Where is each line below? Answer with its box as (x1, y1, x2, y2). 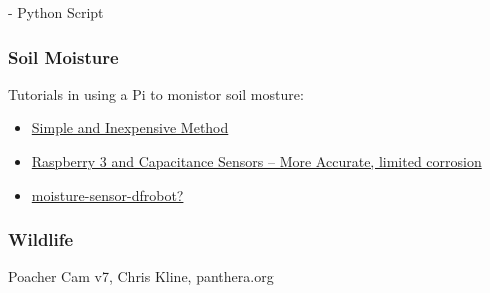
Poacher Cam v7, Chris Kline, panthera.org (8, 266, 274, 287)
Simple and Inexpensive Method (31, 117, 229, 138)
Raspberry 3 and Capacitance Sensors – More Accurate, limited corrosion (31, 151, 482, 171)
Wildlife (8, 227, 74, 252)
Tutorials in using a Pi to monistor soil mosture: (8, 83, 304, 104)
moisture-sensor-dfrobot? (31, 184, 184, 205)
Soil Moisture (8, 44, 119, 69)
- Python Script (8, 2, 104, 22)
